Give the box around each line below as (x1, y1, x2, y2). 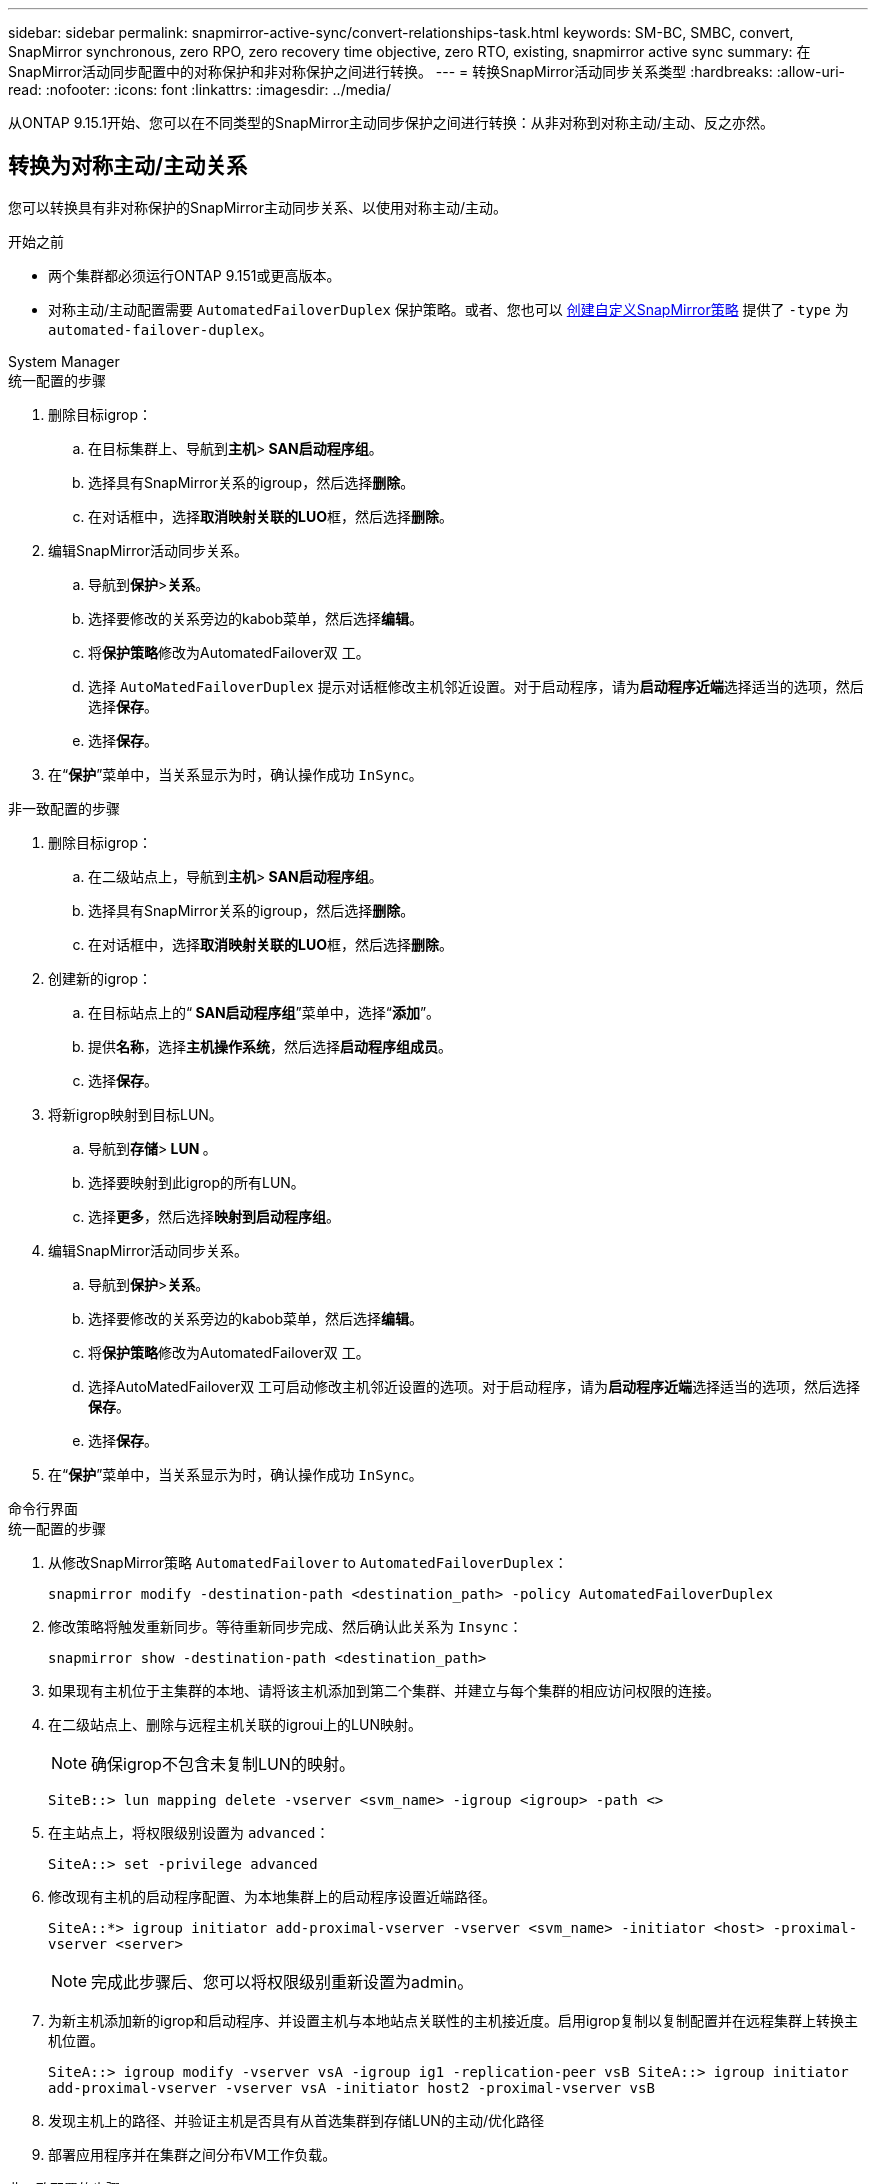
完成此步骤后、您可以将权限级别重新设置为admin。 (91, 1971, 474, 1992)
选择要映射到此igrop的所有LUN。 (88, 1173, 305, 1191)
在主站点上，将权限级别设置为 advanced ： (48, 1823, 330, 1841)
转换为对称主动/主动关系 (8, 153, 248, 179)
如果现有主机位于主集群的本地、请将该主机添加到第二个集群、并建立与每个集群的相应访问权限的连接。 (48, 1681, 720, 1699)
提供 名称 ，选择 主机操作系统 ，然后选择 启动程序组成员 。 (88, 1037, 452, 1055)
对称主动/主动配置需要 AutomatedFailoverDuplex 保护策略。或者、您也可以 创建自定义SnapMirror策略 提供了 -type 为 (48, 300, 849, 318)
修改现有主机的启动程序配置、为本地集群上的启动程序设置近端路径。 (48, 1887, 496, 1905)
